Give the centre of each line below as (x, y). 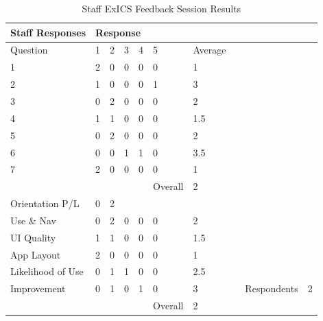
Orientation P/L (45, 203)
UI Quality (33, 237)
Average (210, 50)
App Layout (36, 254)
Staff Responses (48, 32)
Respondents (272, 288)
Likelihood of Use (47, 271)
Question (29, 50)
